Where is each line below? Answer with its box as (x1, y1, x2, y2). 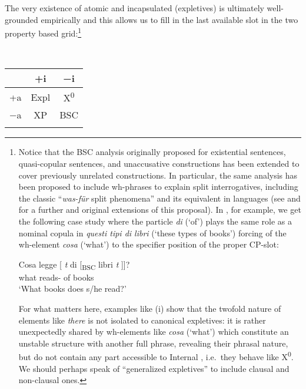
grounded (5, 13, 38, 25)
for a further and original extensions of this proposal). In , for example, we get (18, 203, 301, 216)
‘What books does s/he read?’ (18, 282, 127, 295)
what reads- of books (18, 271, 94, 283)
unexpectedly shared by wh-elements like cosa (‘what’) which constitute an (18, 325, 289, 338)
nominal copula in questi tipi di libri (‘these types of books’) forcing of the (18, 226, 287, 239)
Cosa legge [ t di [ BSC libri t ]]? (18, 258, 130, 272)
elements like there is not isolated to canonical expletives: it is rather (18, 314, 266, 326)
